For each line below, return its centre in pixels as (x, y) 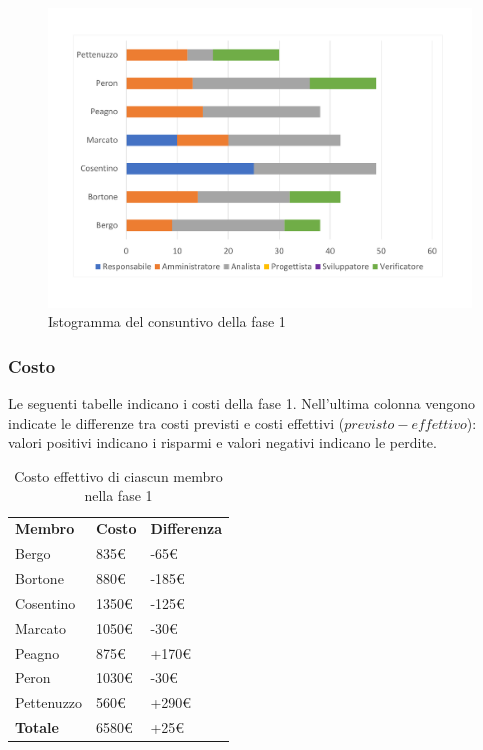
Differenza (186, 528)
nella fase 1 (118, 495)
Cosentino (45, 602)
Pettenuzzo (49, 702)
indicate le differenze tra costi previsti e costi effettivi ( (176, 422)
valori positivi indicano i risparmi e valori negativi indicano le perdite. (222, 442)
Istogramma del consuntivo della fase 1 (167, 321)
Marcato (40, 627)
